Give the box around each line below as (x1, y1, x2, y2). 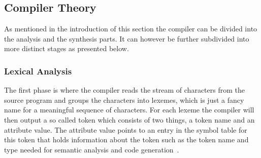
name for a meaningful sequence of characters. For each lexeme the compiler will (4, 104, 254, 115)
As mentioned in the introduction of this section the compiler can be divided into (4, 23, 257, 34)
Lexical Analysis (4, 64, 72, 77)
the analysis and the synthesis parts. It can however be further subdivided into (4, 33, 249, 44)
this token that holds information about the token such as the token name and (4, 134, 249, 145)
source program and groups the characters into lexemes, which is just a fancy (4, 94, 244, 105)
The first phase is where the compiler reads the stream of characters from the (4, 85, 245, 95)
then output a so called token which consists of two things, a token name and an (4, 114, 255, 125)
